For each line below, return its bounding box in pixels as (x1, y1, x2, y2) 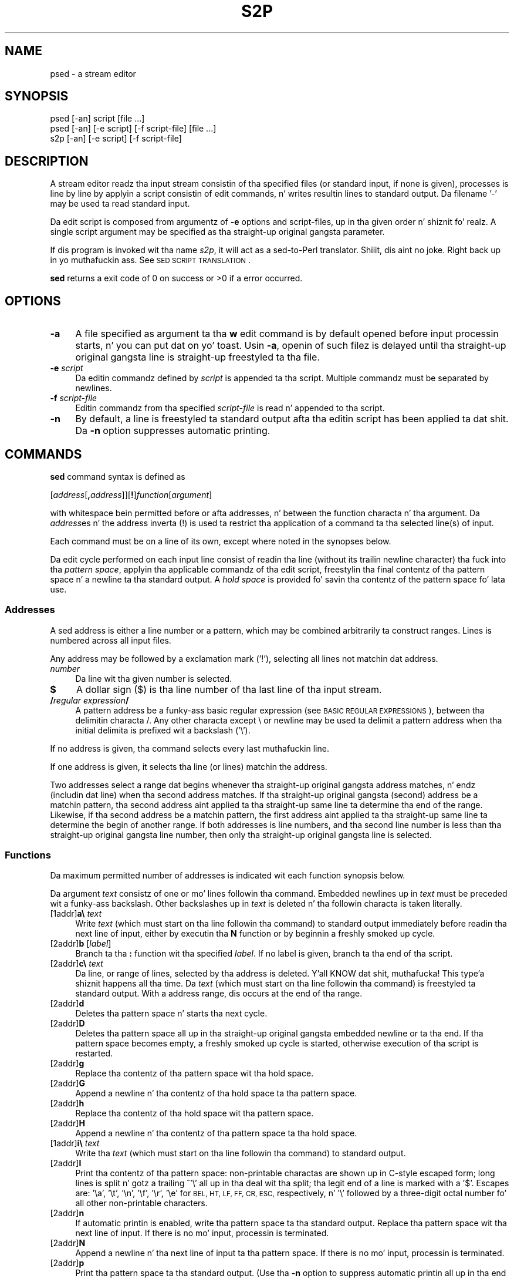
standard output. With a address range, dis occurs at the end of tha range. (75, 988, 363, 999)
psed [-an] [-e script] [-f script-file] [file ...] (50, 123, 217, 134)
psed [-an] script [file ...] (50, 113, 145, 124)
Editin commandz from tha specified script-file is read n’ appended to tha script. (75, 403, 385, 413)
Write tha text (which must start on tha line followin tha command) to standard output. (75, 1148, 406, 1159)
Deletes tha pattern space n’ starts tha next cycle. (75, 1008, 268, 1019)
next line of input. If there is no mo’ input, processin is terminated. (75, 1228, 329, 1238)
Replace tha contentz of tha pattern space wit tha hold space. (75, 1068, 314, 1079)
